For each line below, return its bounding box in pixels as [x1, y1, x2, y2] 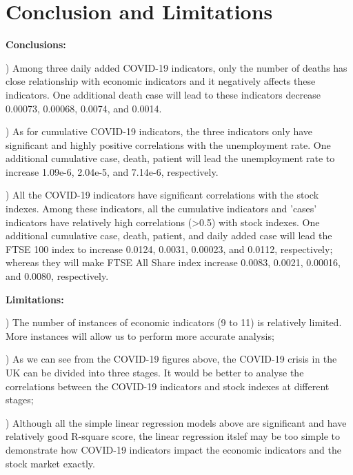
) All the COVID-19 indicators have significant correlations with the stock [6, 188, 319, 202]
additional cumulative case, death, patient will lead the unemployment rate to [6, 151, 335, 165]
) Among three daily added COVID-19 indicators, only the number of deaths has [6, 60, 347, 74]
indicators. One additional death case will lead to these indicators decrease [6, 87, 321, 101]
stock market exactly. [6, 456, 95, 470]
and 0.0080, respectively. [6, 269, 109, 283]
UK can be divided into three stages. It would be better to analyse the [6, 365, 304, 379]
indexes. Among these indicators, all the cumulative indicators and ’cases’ [6, 201, 317, 216]
